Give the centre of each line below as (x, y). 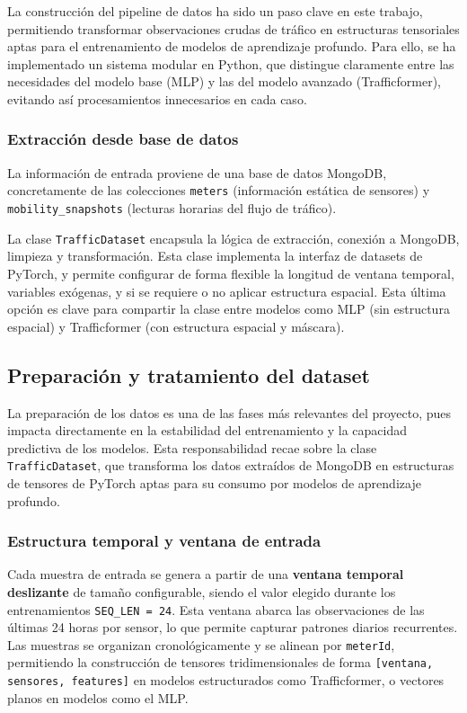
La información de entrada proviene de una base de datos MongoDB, (197, 172)
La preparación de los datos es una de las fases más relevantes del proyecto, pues (229, 412)
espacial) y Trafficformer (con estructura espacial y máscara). (176, 326)
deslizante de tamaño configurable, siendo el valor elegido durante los (202, 591)
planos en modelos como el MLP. (98, 697)
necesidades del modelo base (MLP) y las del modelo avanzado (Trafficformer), (224, 81)
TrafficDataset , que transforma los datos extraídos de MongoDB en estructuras (231, 465)
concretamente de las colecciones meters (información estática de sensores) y (219, 190)
